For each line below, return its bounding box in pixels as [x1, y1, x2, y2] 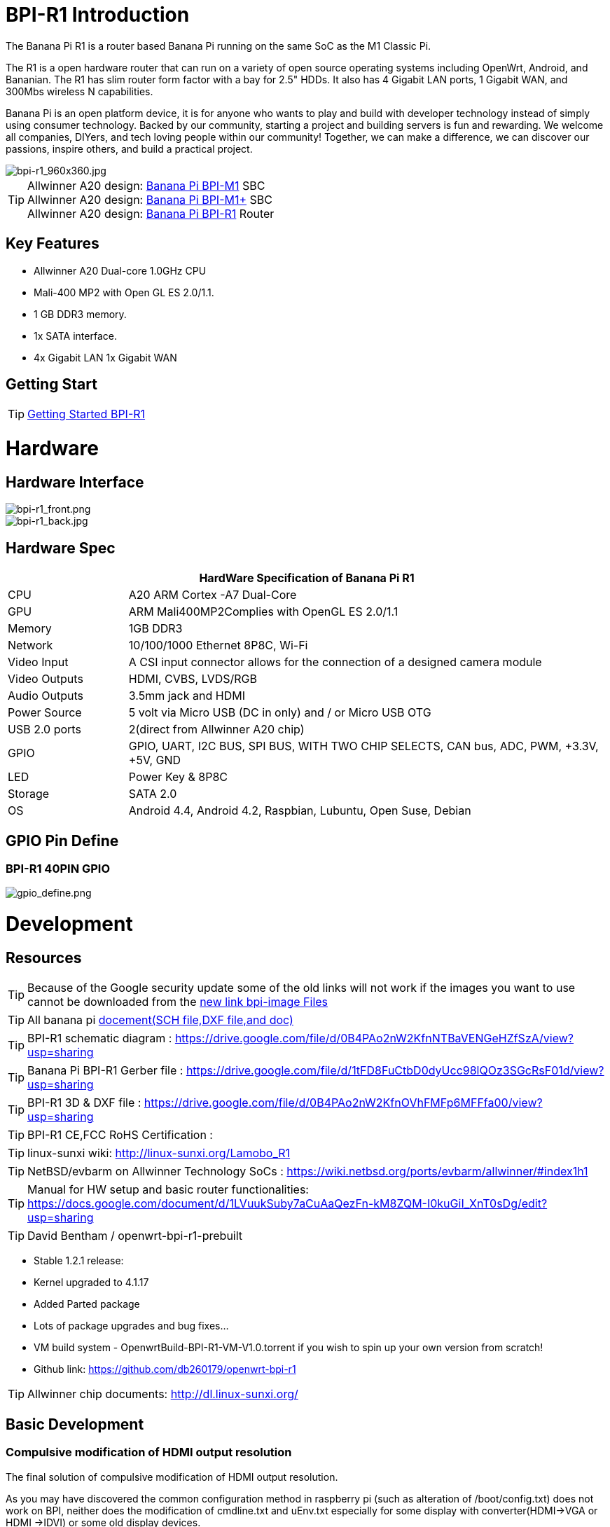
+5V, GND [128, 753, 181, 768]
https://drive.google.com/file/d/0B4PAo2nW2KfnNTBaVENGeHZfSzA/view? [174, 1031, 574, 1046]
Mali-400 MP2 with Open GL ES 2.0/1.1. [34, 286, 214, 298]
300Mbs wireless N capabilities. [6, 85, 153, 97]
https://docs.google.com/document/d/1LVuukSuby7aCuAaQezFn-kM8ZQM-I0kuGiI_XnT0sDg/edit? [27, 1196, 548, 1211]
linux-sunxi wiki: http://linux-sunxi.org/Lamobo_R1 [27, 1146, 291, 1161]
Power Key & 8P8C [128, 770, 228, 785]
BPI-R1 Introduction [6, 3, 190, 27]
